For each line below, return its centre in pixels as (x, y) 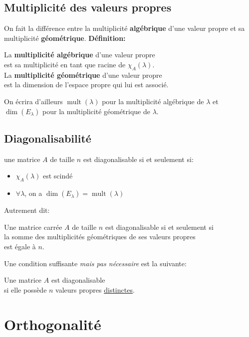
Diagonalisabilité (48, 138)
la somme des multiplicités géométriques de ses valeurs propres (100, 237)
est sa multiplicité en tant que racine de (65, 64)
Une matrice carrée (33, 227)
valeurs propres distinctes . (95, 289)
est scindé (58, 176)
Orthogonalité (53, 324)
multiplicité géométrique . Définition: (65, 38)
